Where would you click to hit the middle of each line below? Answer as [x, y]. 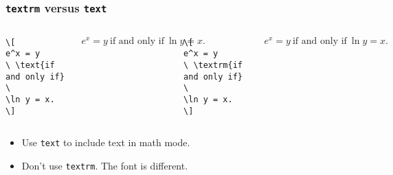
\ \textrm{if [213, 66]
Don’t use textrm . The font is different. [105, 166]
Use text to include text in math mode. [106, 142]
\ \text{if [30, 66]
